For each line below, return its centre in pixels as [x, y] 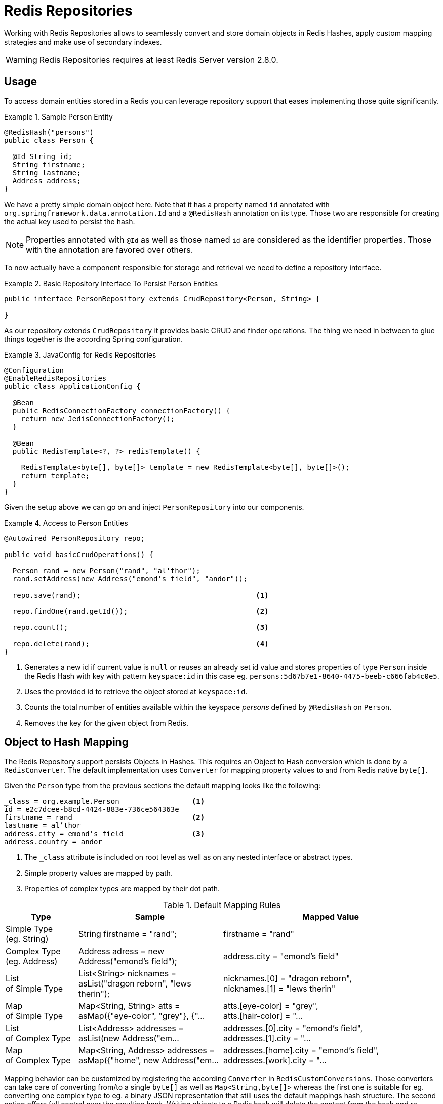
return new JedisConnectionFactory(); [98, 419]
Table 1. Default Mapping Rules [222, 905]
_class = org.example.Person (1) [105, 801]
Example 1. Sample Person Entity [58, 116]
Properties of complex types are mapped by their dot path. [122, 889]
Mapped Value [331, 917]
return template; [55, 475]
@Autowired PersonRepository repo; [75, 538]
